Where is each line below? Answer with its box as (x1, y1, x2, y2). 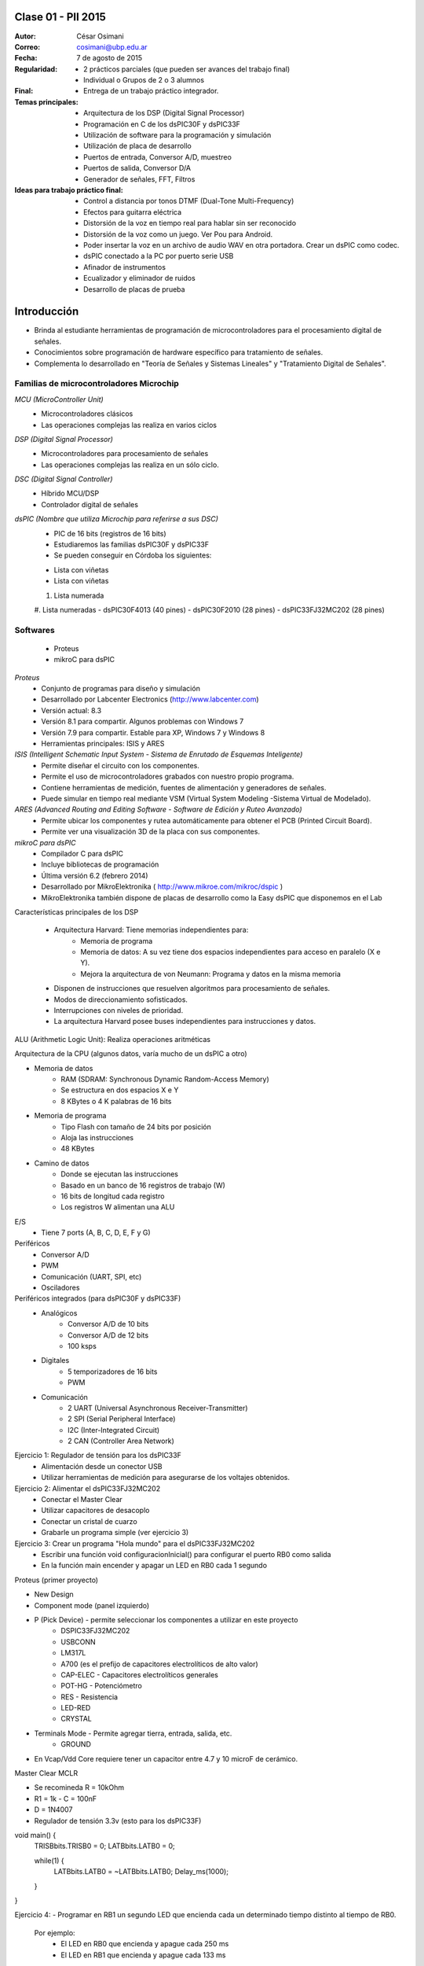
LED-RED (60, 1703, 91, 1713)
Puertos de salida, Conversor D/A (83, 164, 192, 173)
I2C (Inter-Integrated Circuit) (68, 1425, 160, 1434)
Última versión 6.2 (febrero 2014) (41, 871, 148, 880)
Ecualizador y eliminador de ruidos (83, 274, 196, 283)
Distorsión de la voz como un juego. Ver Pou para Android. (83, 229, 273, 239)
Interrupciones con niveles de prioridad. (53, 1006, 184, 1015)
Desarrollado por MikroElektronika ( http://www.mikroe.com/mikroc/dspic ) (41, 882, 283, 892)
